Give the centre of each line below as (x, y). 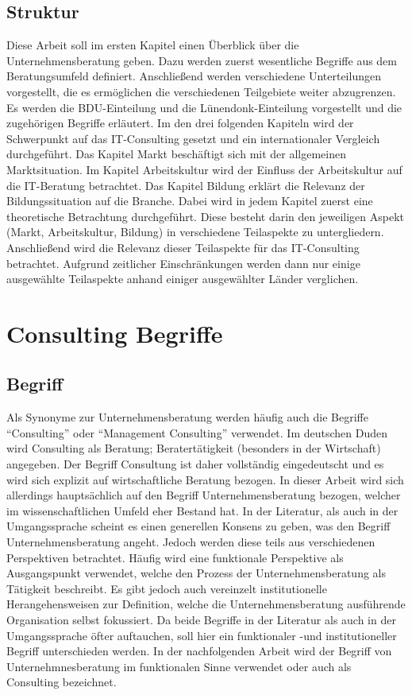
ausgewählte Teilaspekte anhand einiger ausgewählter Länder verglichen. (183, 279)
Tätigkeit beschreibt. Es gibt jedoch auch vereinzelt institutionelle (167, 588)
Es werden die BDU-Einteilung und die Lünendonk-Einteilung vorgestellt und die (204, 107)
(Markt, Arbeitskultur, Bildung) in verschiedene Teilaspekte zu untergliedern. (195, 232)
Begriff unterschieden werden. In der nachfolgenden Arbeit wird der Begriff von (199, 651)
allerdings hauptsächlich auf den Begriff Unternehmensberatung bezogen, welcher (204, 495)
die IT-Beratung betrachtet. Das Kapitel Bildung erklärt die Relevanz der (186, 185)
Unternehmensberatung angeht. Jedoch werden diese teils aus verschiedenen (191, 542)
